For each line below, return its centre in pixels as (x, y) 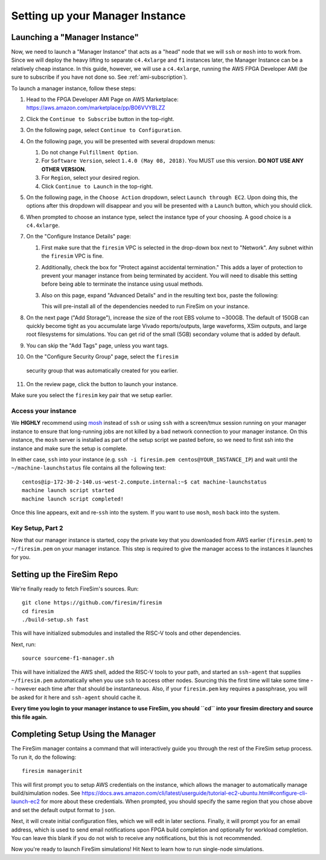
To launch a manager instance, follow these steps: (74, 88)
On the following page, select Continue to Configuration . (104, 130)
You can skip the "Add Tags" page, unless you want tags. (97, 346)
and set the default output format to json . (63, 810)
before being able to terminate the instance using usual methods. (122, 284)
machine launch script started (68, 491)
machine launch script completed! (73, 499)
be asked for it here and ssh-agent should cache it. (76, 697)
